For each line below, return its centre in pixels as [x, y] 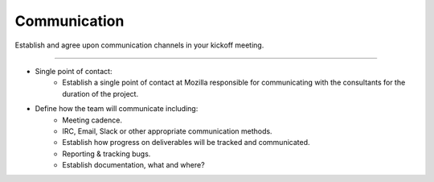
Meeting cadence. [92, 120]
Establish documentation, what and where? [133, 165]
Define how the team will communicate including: [117, 109]
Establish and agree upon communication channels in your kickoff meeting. [139, 45]
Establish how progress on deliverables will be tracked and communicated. [186, 143]
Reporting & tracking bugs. [106, 154]
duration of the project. [100, 93]
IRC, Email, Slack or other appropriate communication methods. [167, 131]
